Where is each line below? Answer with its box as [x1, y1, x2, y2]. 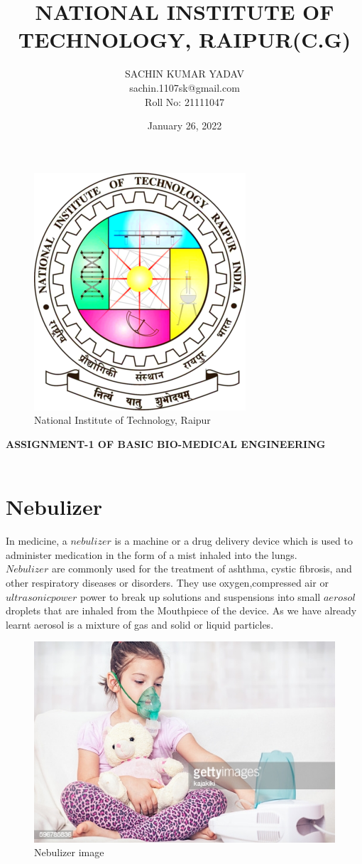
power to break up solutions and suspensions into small [80, 589, 321, 604]
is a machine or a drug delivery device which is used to [114, 533, 353, 548]
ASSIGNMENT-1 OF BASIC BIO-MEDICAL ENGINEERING [6, 436, 326, 451]
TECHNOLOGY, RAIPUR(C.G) [18, 25, 351, 54]
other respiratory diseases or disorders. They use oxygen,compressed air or [6, 575, 329, 590]
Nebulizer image [34, 845, 104, 860]
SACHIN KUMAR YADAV [125, 66, 244, 81]
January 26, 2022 [147, 118, 222, 133]
